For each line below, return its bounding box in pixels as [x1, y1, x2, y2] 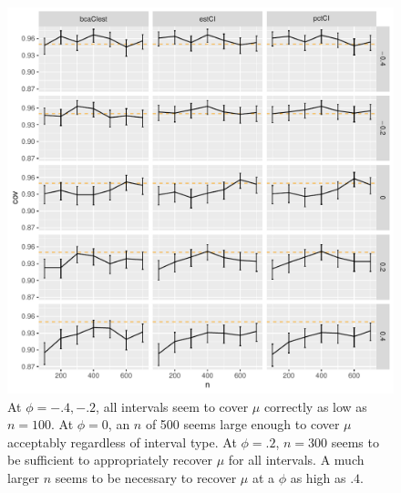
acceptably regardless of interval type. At [7, 432, 237, 451]
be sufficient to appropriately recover [7, 450, 213, 469]
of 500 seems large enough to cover [145, 415, 340, 434]
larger [7, 467, 40, 487]
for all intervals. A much [228, 450, 365, 469]
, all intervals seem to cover [96, 396, 249, 416]
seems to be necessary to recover [55, 467, 237, 487]
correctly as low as [263, 396, 367, 416]
